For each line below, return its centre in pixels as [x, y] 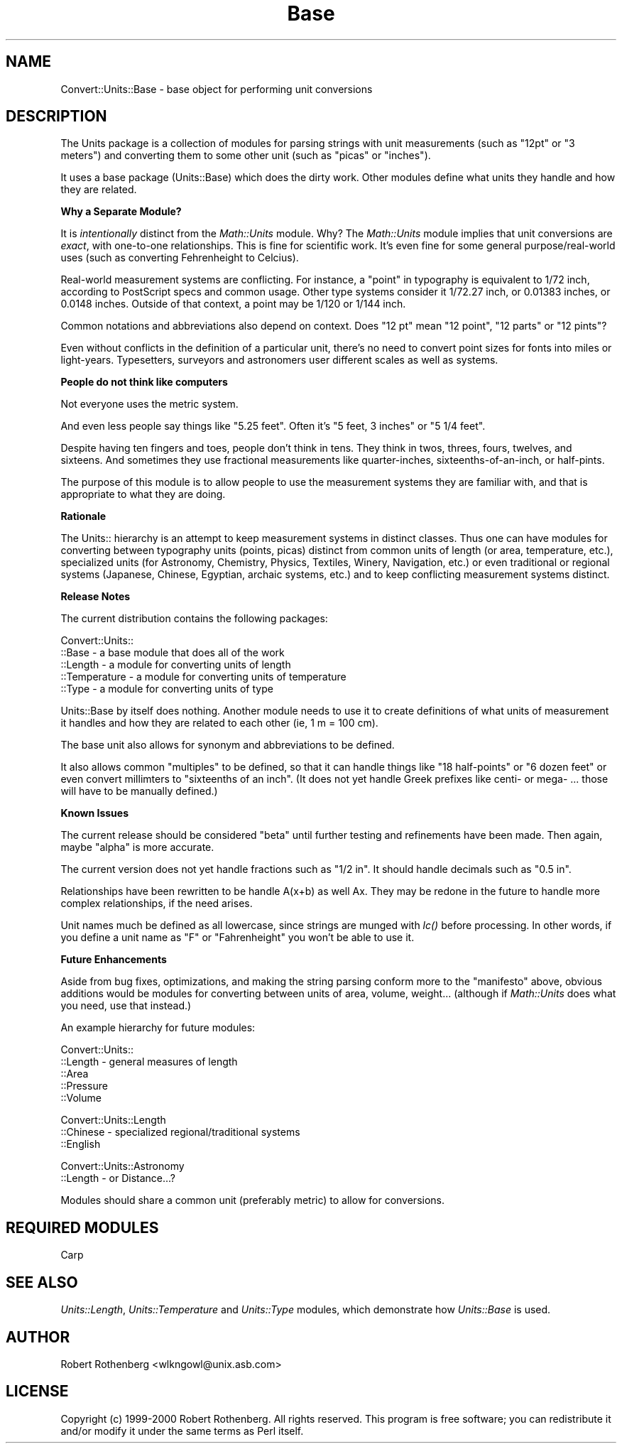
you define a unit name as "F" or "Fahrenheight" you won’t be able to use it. [238, 938]
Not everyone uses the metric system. [149, 404]
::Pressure [84, 1086]
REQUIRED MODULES [82, 1227]
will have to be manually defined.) [139, 791]
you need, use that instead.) [126, 1006]
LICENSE [37, 1391]
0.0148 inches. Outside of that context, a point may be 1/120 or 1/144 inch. [233, 304]
